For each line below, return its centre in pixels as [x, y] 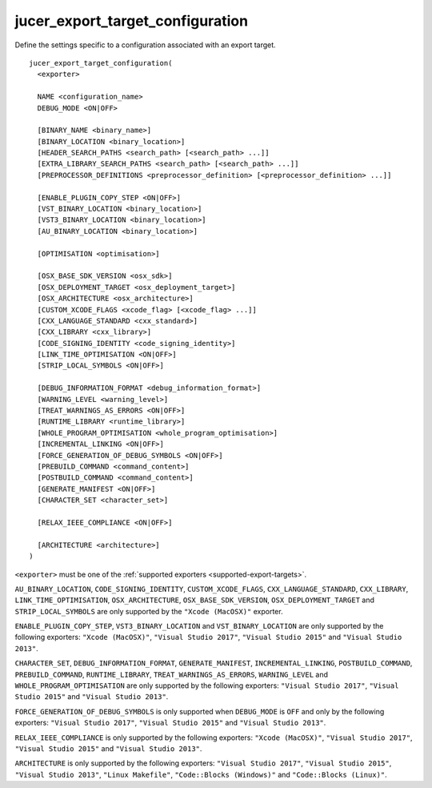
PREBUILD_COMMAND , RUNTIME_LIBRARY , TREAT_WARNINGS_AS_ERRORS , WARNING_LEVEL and [171, 674]
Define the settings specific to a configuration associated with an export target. [145, 45]
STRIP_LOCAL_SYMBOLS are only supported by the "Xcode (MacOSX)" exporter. [149, 611]
